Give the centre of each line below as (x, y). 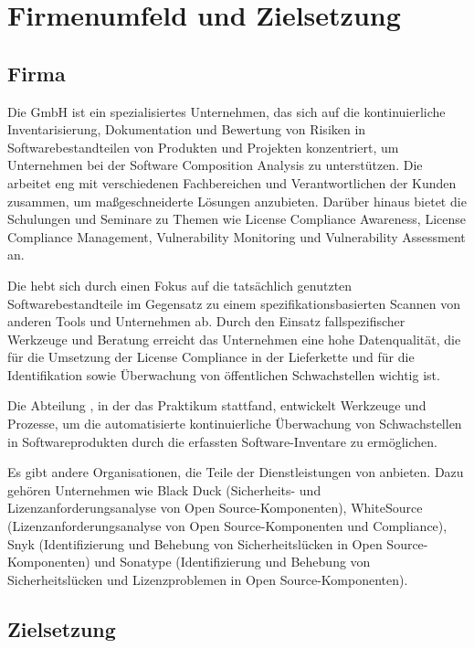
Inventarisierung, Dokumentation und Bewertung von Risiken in (187, 129)
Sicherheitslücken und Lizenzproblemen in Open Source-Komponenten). (208, 579)
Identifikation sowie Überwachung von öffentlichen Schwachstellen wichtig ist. (224, 374)
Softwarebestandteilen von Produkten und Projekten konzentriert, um (203, 147)
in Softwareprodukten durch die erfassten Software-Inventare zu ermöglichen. (223, 441)
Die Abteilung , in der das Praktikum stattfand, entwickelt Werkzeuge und (217, 405)
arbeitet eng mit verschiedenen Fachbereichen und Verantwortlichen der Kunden (232, 182)
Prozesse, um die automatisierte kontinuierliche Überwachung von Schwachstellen (235, 424)
